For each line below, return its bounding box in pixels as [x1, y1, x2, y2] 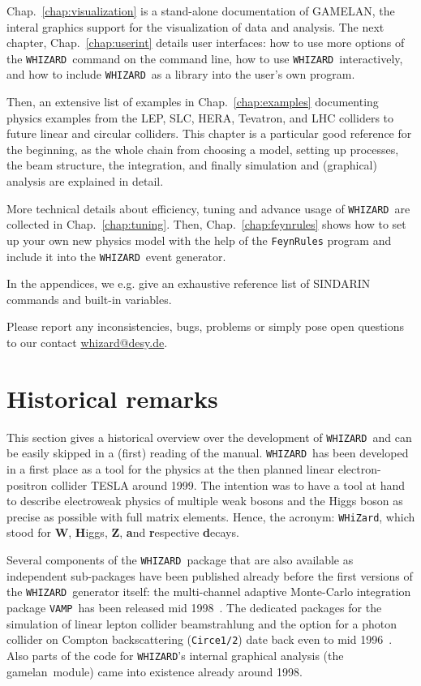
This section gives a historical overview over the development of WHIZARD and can [6, 428, 412, 445]
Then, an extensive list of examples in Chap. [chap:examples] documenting [6, 93, 379, 110]
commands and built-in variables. [6, 290, 172, 307]
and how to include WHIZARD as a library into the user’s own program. [6, 66, 355, 83]
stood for [6, 524, 51, 541]
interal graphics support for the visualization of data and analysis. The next [6, 18, 384, 35]
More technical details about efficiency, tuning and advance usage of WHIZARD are [6, 199, 410, 217]
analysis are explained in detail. [6, 173, 164, 190]
